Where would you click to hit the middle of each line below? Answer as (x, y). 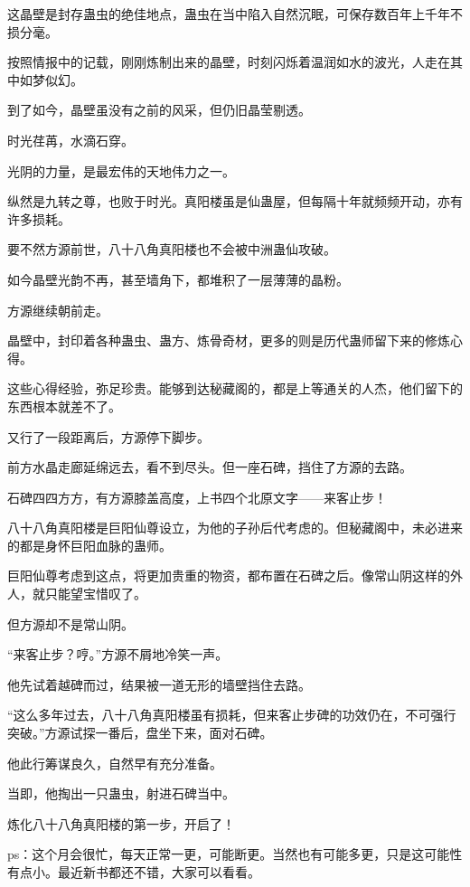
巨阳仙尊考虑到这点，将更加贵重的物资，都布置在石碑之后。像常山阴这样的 (229, 576)
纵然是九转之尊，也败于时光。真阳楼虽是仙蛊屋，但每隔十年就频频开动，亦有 (235, 201)
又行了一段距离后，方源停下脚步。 (108, 436)
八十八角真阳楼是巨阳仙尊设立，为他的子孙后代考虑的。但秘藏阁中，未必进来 (235, 528)
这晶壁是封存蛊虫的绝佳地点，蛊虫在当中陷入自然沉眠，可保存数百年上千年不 (235, 14)
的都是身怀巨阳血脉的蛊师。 (89, 545)
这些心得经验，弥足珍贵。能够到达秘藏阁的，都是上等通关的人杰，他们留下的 (235, 388)
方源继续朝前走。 (58, 310)
